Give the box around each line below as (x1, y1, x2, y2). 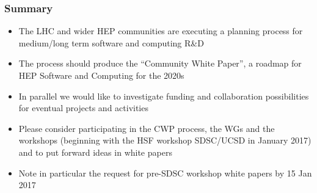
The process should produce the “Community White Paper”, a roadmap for (18, 57, 302, 70)
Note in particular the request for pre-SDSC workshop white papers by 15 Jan (18, 166, 312, 179)
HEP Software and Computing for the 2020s (18, 69, 184, 81)
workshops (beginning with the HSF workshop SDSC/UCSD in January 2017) (18, 134, 312, 147)
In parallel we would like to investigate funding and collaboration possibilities (18, 89, 309, 102)
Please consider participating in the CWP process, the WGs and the (18, 122, 275, 134)
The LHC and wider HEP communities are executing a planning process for (18, 24, 303, 37)
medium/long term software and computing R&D (18, 36, 204, 49)
